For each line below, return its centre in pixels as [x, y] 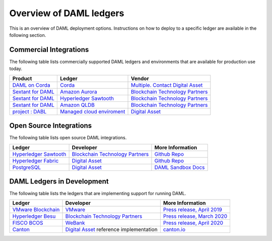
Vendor [140, 78]
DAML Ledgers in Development [59, 181]
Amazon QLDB [78, 105]
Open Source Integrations [51, 126]
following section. [28, 35]
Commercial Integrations [49, 50]
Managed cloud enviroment [93, 111]
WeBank [75, 223]
